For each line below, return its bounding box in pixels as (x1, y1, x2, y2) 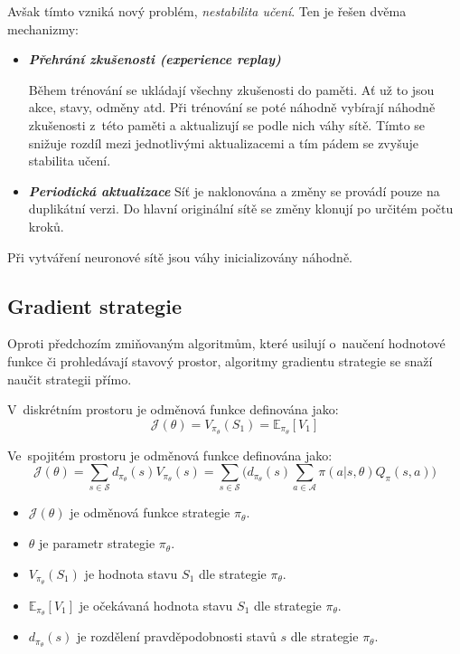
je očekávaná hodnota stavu (79, 595, 233, 614)
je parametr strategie (39, 534, 155, 553)
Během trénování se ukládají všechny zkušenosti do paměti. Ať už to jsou (28, 80, 435, 99)
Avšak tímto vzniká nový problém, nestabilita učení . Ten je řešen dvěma (7, 2, 407, 20)
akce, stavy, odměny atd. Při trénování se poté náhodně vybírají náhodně (28, 98, 436, 117)
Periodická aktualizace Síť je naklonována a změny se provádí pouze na (28, 181, 440, 200)
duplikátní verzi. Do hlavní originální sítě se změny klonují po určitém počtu (28, 199, 454, 218)
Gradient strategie (7, 291, 182, 319)
